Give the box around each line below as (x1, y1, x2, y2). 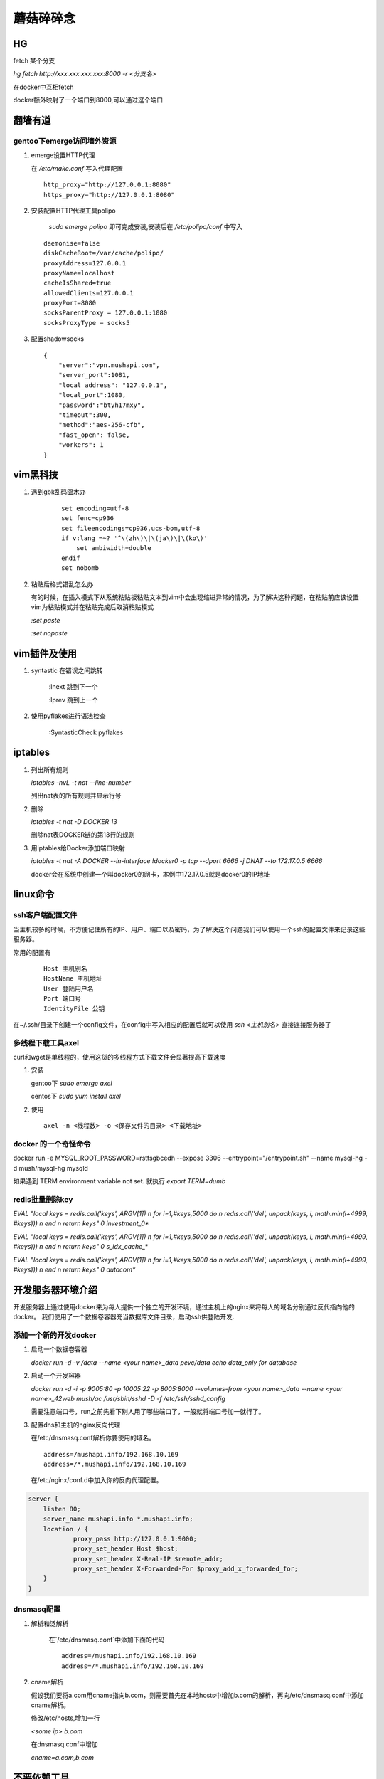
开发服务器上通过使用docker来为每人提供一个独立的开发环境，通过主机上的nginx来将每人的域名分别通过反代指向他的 (13, 1302, 355, 1311)
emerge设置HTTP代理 (31, 151, 95, 159)
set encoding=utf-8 (61, 504, 129, 512)
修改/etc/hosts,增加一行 (31, 1714, 100, 1722)
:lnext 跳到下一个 (48, 682, 98, 691)
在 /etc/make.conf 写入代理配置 (31, 164, 124, 172)
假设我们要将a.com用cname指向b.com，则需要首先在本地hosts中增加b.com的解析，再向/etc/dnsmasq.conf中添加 (31, 1691, 364, 1699)
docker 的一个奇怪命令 (13, 1139, 91, 1149)
